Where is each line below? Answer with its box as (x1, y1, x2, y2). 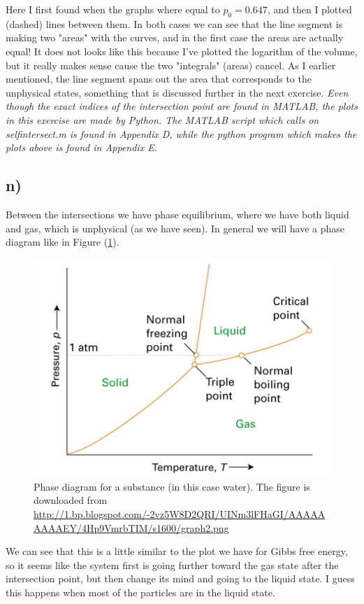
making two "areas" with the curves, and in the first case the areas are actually (6, 30, 344, 45)
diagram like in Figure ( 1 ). (6, 234, 119, 249)
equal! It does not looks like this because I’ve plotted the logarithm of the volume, (6, 43, 358, 58)
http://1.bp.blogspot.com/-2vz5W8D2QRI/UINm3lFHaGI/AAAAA (34, 507, 326, 521)
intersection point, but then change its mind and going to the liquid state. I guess (6, 571, 355, 586)
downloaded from (34, 493, 108, 507)
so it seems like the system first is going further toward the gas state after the (6, 557, 339, 572)
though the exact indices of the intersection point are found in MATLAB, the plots (6, 99, 358, 113)
